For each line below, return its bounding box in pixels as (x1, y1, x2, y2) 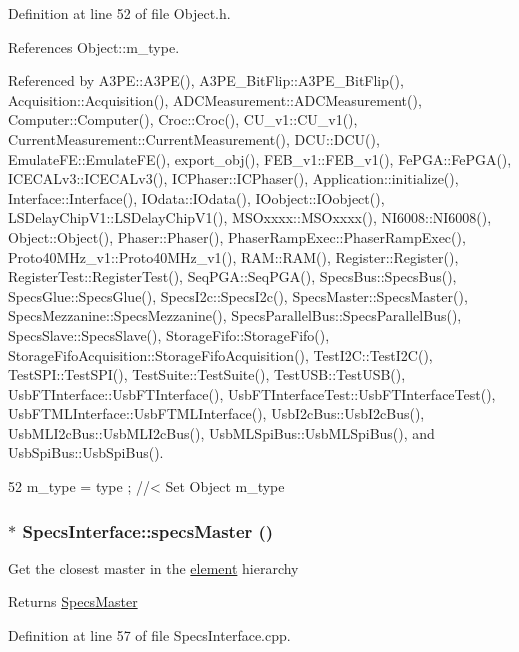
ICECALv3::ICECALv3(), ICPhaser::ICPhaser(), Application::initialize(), (8, 168, 459, 189)
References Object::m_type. (8, 36, 180, 57)
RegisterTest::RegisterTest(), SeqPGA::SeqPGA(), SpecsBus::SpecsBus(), (8, 266, 457, 287)
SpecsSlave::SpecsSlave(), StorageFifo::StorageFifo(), (8, 324, 330, 345)
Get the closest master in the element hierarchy (8, 557, 299, 578)
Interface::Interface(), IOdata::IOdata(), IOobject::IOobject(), (8, 187, 385, 208)
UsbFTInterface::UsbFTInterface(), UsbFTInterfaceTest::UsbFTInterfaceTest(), (8, 383, 496, 404)
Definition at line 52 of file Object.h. (8, 3, 231, 23)
